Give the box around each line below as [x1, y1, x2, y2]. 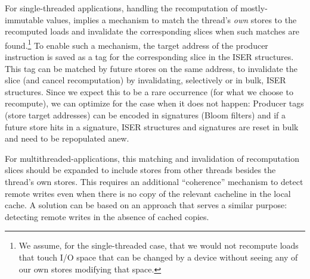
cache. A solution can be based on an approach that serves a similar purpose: [5, 199, 287, 211]
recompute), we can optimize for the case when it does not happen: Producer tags [5, 97, 304, 109]
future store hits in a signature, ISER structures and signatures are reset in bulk [5, 120, 299, 133]
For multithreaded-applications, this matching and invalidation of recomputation [5, 152, 300, 164]
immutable [5, 13, 44, 26]
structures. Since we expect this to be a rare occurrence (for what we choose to [5, 85, 293, 98]
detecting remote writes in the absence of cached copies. [5, 210, 209, 222]
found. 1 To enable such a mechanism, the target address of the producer [5, 37, 268, 51]
